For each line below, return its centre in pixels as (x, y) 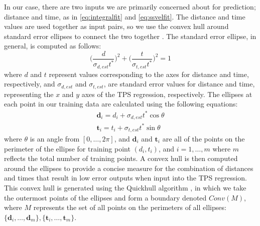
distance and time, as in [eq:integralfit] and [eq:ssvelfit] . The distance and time (125, 16)
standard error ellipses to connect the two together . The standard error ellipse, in (130, 36)
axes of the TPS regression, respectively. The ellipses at (167, 94)
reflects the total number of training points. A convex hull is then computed (121, 158)
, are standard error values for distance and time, (179, 84)
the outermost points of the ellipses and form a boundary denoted (105, 197)
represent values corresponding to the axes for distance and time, (149, 74)
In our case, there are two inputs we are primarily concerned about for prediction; (130, 6)
